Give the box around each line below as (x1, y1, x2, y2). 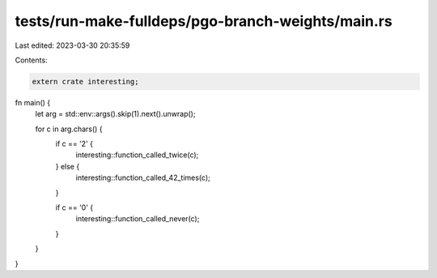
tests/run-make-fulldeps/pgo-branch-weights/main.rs (15, 12, 392, 30)
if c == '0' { (55, 203, 94, 212)
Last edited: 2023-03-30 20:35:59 (15, 41, 130, 50)
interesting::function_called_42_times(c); (75, 173, 210, 182)
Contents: (15, 55, 48, 65)
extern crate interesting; (32, 77, 139, 86)
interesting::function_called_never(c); (75, 214, 200, 224)
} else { (55, 161, 80, 171)
